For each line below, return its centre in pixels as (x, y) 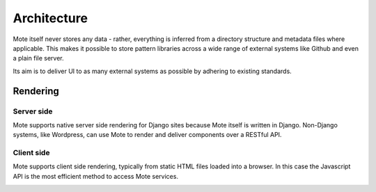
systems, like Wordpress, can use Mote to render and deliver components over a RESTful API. (147, 135)
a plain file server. (38, 58)
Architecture (50, 18)
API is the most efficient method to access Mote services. (96, 176)
